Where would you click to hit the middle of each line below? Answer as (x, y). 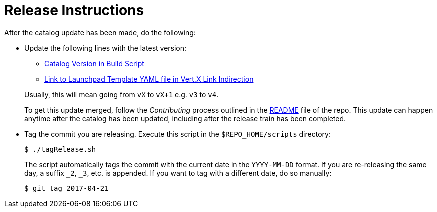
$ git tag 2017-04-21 (66, 188)
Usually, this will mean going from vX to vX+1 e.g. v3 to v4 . (121, 94)
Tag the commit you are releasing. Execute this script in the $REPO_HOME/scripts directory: (177, 134)
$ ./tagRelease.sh (60, 149)
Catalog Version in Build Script (94, 63)
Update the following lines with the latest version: (105, 48)
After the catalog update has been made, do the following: (100, 32)
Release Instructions (74, 10)
